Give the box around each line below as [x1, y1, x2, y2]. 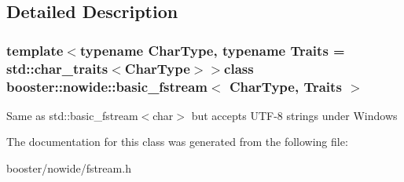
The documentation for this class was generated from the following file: [6, 133, 348, 150]
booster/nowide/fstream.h [6, 160, 131, 177]
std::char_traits [6, 58, 108, 78]
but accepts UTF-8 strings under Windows [191, 107, 398, 123]
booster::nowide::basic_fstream [6, 76, 208, 96]
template [6, 40, 64, 60]
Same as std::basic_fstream [6, 107, 138, 123]
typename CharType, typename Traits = [79, 40, 345, 60]
